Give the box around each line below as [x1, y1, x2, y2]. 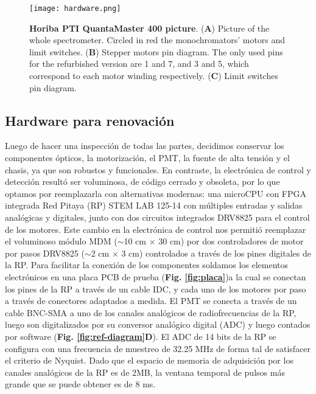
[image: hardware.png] [29, 4, 121, 13]
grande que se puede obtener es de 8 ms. [5, 378, 156, 390]
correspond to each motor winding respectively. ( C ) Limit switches [29, 69, 278, 82]
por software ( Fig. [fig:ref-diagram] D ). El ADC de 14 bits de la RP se [5, 330, 276, 342]
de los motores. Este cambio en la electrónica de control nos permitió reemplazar [5, 223, 306, 235]
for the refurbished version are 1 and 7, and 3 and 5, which [29, 57, 249, 70]
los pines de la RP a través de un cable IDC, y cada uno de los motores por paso [5, 282, 306, 295]
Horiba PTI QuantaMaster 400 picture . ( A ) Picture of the [29, 21, 270, 34]
